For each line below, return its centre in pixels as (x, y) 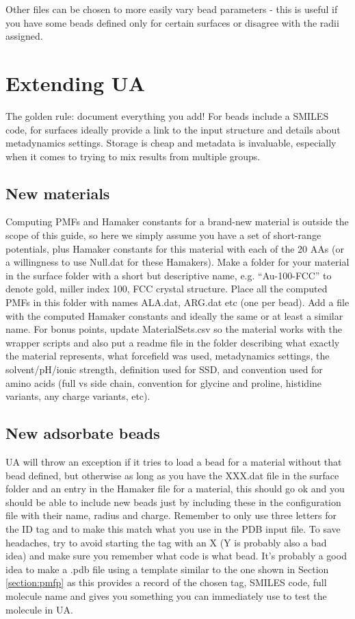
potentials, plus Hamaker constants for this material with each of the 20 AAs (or (175, 248)
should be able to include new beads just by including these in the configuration (173, 502)
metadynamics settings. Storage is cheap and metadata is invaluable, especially (171, 143)
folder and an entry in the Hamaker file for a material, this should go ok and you (175, 489)
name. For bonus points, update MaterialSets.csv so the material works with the (174, 329)
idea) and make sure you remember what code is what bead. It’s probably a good (176, 556)
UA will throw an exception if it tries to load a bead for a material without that (174, 462)
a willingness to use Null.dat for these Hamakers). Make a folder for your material (177, 262)
